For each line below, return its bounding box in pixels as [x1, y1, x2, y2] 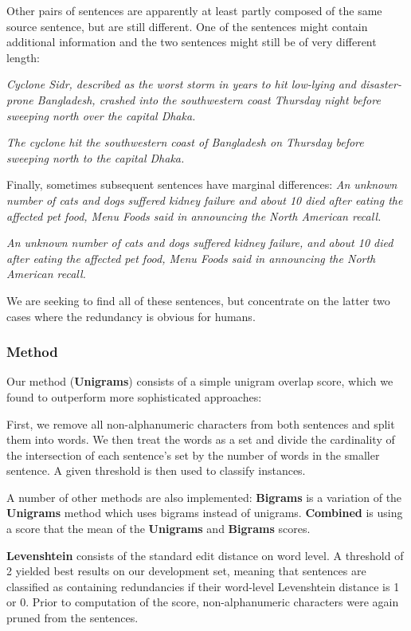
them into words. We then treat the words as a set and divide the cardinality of [6, 431, 395, 448]
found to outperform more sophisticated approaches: [6, 388, 262, 405]
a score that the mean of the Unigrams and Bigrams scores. [6, 520, 311, 537]
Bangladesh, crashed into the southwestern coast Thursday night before [37, 91, 381, 108]
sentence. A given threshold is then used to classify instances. [6, 462, 306, 479]
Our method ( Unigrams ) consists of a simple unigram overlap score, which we [6, 373, 393, 390]
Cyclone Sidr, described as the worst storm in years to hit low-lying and [6, 76, 356, 92]
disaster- [359, 76, 401, 92]
